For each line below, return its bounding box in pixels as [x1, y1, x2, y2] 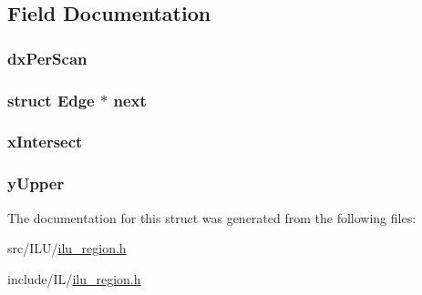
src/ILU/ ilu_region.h [7, 239, 127, 258]
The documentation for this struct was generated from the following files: [7, 208, 417, 227]
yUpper [7, 172, 65, 195]
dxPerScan [7, 46, 87, 69]
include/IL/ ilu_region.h [7, 269, 141, 288]
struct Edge [7, 88, 95, 111]
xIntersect [7, 130, 83, 153]
